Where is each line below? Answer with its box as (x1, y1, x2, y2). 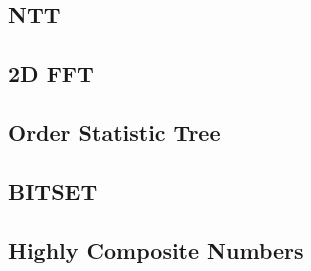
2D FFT (8, 58, 94, 89)
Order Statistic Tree (8, 116, 221, 147)
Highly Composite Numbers (8, 234, 304, 265)
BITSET (8, 175, 98, 206)
